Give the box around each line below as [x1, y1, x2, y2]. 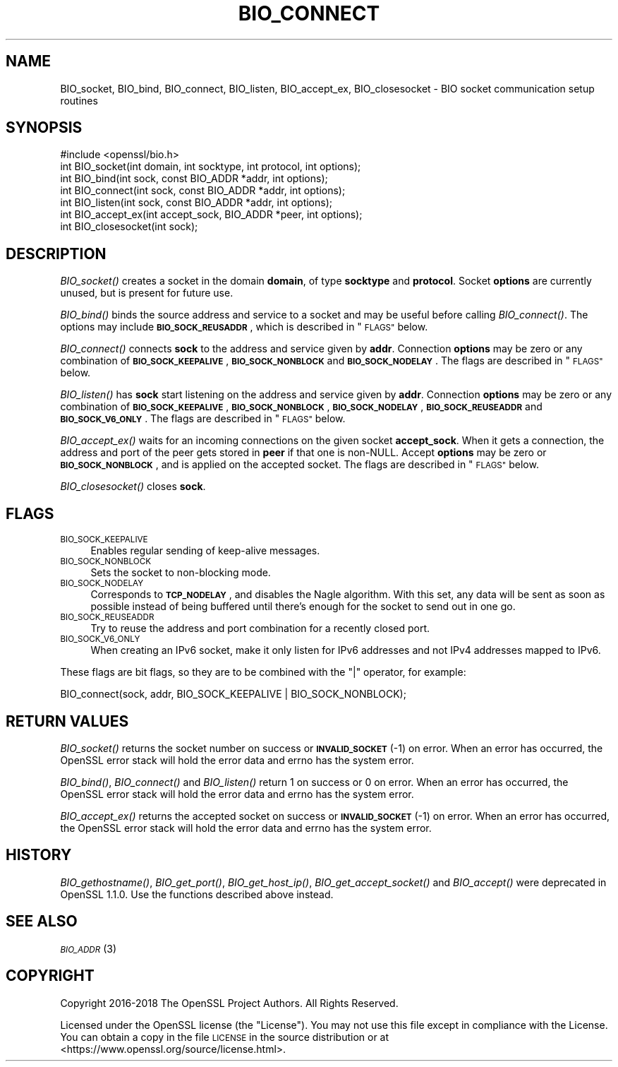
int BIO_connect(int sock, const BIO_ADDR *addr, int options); [60, 184, 346, 197]
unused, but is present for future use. [60, 287, 234, 299]
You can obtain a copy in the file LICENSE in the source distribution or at [60, 1030, 389, 1043]
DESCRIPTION [6, 244, 107, 263]
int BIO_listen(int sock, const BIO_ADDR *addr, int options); [60, 196, 332, 209]
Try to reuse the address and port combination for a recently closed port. [90, 622, 430, 635]
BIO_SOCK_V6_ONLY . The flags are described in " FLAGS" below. [60, 412, 346, 425]
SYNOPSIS [6, 119, 83, 137]
